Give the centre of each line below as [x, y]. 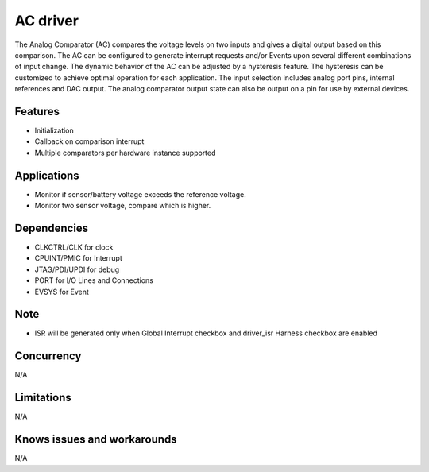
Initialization [54, 130]
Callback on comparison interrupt [89, 141]
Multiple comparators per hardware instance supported [125, 153]
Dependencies [52, 228]
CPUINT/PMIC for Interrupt [78, 258]
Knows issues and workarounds [96, 440]
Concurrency [48, 356]
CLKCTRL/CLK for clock [74, 247]
